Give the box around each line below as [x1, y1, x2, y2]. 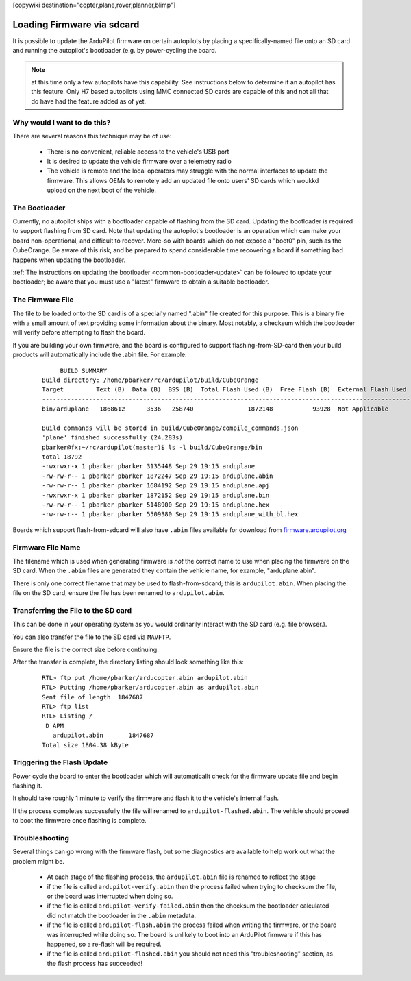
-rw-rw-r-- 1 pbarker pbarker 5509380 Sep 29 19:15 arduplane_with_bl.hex [42, 511, 299, 518]
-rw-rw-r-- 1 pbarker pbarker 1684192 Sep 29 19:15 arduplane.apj [42, 482, 270, 489]
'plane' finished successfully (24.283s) [42, 434, 183, 441]
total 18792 [42, 453, 82, 461]
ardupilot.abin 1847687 [52, 731, 154, 740]
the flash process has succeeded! [47, 959, 143, 967]
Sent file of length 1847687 [42, 693, 144, 701]
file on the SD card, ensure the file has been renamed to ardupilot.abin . [12, 589, 225, 597]
